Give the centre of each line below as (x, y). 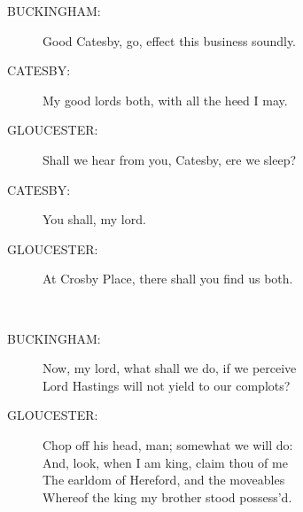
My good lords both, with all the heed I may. (165, 100)
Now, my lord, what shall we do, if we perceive (170, 368)
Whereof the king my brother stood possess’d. (167, 496)
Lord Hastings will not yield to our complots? (167, 385)
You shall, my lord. (94, 219)
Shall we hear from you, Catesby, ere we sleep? (170, 159)
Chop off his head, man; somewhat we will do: (168, 444)
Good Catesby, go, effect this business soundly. (170, 40)
